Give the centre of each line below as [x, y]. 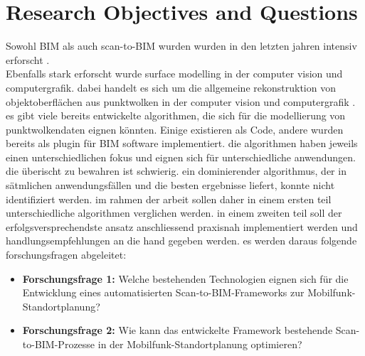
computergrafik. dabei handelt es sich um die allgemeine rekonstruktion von [171, 87]
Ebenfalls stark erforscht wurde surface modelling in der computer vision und [174, 74]
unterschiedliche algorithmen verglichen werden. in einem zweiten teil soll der [174, 213]
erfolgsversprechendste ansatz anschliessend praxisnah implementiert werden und [182, 226]
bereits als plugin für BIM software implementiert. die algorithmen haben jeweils [182, 143]
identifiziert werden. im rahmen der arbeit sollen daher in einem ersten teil [169, 199]
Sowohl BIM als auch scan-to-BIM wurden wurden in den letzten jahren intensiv [181, 46]
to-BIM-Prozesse [59, 344]
